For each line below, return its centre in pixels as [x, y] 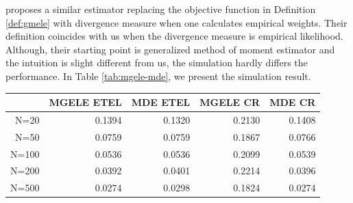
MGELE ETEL [85, 102]
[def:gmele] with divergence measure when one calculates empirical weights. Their [176, 22]
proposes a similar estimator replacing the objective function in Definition [161, 9]
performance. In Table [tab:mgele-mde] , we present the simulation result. [158, 76]
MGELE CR [230, 102]
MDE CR [293, 102]
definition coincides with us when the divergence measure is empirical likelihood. [174, 36]
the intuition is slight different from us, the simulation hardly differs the [157, 63]
